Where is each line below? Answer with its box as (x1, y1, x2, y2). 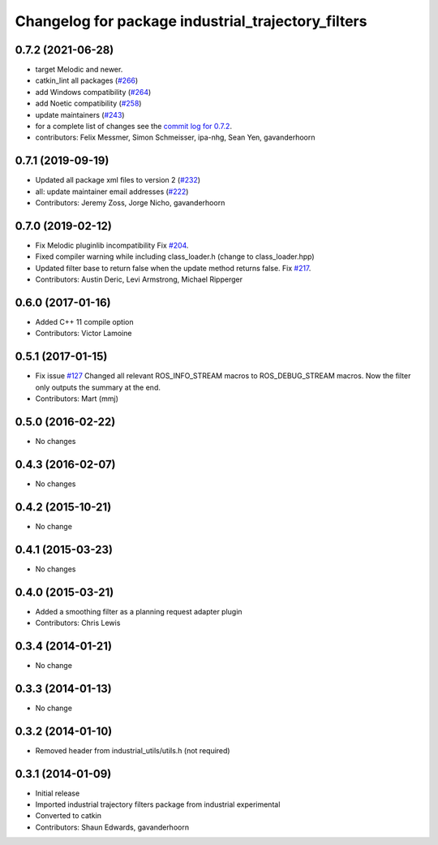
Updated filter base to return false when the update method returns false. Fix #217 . (35, 263, 311, 273)
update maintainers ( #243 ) (35, 110, 125, 119)
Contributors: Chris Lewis (35, 618, 121, 628)
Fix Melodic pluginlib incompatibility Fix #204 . (35, 240, 189, 250)
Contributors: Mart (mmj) (35, 394, 119, 403)
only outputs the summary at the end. (35, 382, 161, 392)
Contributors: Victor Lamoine (35, 329, 132, 338)
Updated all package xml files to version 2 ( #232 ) (35, 175, 201, 185)
